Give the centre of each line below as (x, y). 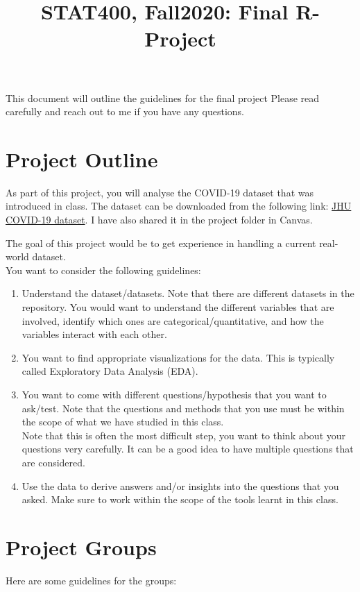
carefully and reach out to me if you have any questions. (125, 111)
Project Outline (82, 159)
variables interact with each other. (94, 334)
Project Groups (81, 547)
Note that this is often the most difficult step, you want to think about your (184, 435)
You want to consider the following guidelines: (103, 270)
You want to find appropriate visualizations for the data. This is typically (178, 357)
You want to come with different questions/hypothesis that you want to (174, 394)
